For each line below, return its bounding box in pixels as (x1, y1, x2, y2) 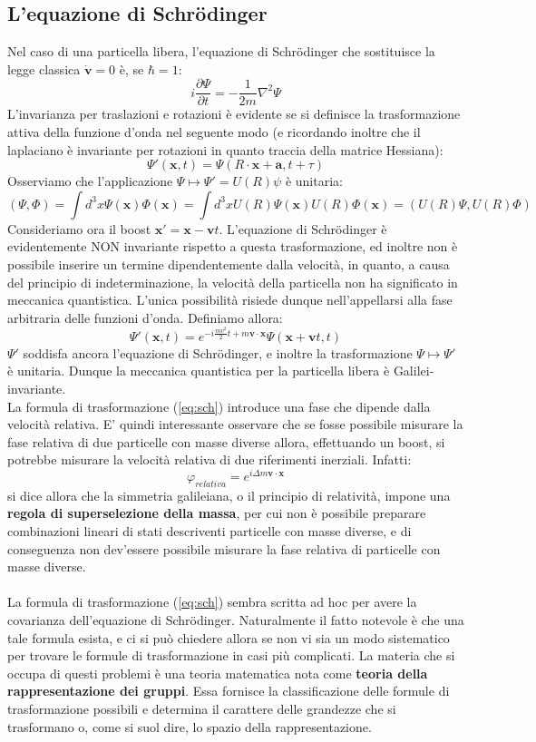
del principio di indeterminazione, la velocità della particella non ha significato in (7, 272, 458, 291)
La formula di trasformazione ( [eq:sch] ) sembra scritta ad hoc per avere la (7, 592, 417, 611)
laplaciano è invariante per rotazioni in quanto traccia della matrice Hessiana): (7, 140, 443, 159)
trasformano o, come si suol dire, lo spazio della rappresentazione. (7, 717, 372, 736)
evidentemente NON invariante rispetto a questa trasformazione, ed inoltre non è (7, 237, 458, 256)
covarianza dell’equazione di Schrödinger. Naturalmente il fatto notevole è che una (7, 610, 464, 630)
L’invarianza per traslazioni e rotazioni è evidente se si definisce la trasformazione (7, 104, 461, 123)
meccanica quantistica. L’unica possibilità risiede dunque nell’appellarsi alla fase (7, 290, 453, 309)
